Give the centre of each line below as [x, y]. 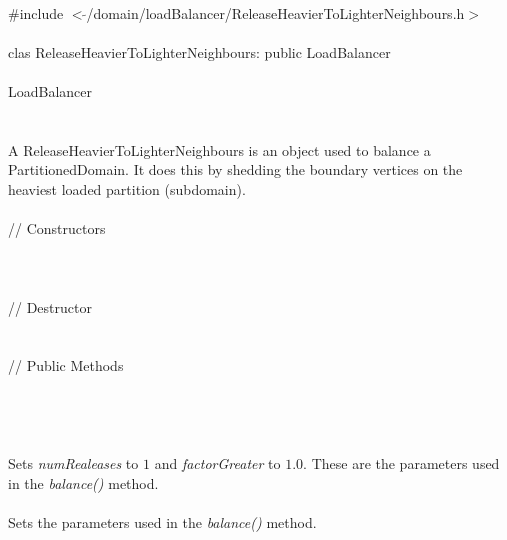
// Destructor [50, 306]
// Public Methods [66, 365]
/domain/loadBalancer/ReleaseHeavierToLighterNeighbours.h [275, 12]
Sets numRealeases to [73, 463]
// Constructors [57, 228]
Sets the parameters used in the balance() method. [162, 522]
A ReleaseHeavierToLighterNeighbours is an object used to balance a [219, 149]
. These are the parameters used [401, 463]
